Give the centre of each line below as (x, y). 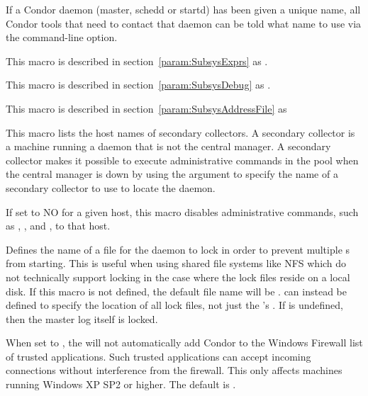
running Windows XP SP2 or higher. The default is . (121, 384)
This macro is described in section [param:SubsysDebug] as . (138, 85)
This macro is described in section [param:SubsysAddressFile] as (146, 108)
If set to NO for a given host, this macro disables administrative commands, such (182, 211)
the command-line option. (62, 37)
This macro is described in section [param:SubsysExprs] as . (137, 61)
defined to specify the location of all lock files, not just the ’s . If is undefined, (175, 305)
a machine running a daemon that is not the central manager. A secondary (168, 146)
